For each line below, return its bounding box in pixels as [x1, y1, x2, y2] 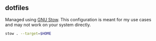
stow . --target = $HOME [5, 31, 51, 36]
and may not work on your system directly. [5, 22, 91, 27]
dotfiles [5, 4, 29, 12]
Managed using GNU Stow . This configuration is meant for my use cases [5, 16, 152, 22]
